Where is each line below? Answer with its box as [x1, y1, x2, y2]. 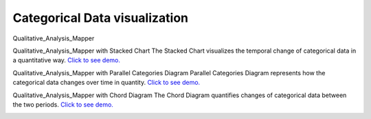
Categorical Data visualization [12, 10, 189, 25]
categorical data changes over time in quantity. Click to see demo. [12, 79, 201, 87]
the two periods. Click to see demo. [12, 100, 113, 109]
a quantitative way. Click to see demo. [12, 56, 120, 64]
